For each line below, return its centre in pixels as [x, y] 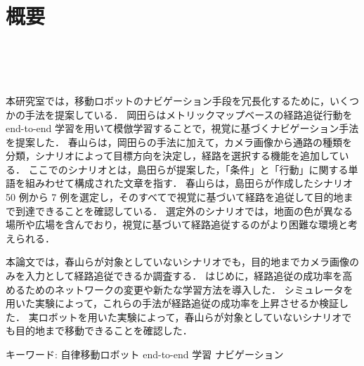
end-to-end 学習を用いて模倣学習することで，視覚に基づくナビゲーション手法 [182, 128]
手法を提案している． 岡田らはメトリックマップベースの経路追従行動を [189, 114]
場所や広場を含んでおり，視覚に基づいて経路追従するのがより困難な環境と [177, 224]
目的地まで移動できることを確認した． [104, 331]
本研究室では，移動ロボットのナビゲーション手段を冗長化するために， [168, 100]
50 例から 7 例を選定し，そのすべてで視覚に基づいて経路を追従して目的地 [175, 197]
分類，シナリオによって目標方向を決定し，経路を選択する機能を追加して [173, 156]
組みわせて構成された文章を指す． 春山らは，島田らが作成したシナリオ [189, 183]
